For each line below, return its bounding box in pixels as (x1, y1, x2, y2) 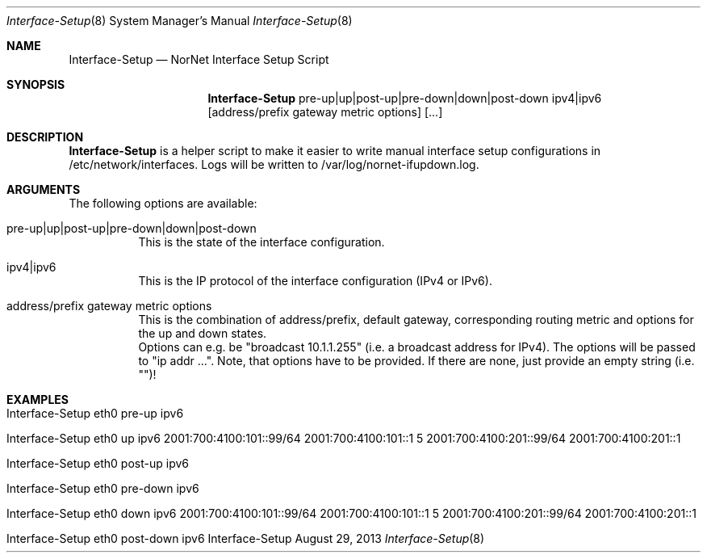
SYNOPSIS (6, 78, 65, 91)
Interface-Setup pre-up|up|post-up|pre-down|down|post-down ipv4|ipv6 (207, 91, 602, 105)
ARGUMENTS (6, 183, 81, 196)
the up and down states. (138, 326, 267, 340)
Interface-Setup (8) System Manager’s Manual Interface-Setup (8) (6, 14, 353, 27)
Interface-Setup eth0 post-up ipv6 (6, 456, 189, 470)
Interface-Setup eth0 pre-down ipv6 (6, 481, 199, 495)
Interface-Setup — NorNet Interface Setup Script (69, 53, 329, 66)
